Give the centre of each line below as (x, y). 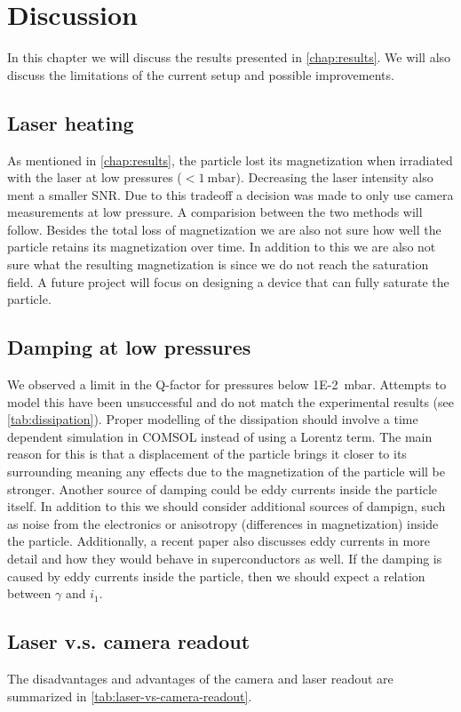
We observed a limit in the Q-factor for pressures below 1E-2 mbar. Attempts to (227, 384)
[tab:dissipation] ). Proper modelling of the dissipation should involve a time (213, 419)
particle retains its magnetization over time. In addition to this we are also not (222, 247)
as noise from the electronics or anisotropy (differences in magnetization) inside (223, 523)
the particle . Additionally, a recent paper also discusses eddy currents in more (219, 541)
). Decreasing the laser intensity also (334, 177)
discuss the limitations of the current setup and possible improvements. (201, 74)
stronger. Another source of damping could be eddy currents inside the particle (222, 488)
